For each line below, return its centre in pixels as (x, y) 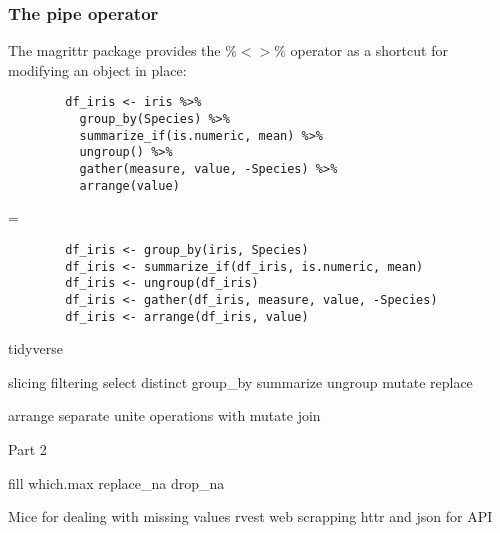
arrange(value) (129, 185)
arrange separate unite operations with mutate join (164, 415)
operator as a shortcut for (369, 50)
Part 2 (27, 449)
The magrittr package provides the (114, 50)
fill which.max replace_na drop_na (116, 482)
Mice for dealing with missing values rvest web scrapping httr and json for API (250, 516)
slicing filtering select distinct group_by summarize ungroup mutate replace (240, 381)
